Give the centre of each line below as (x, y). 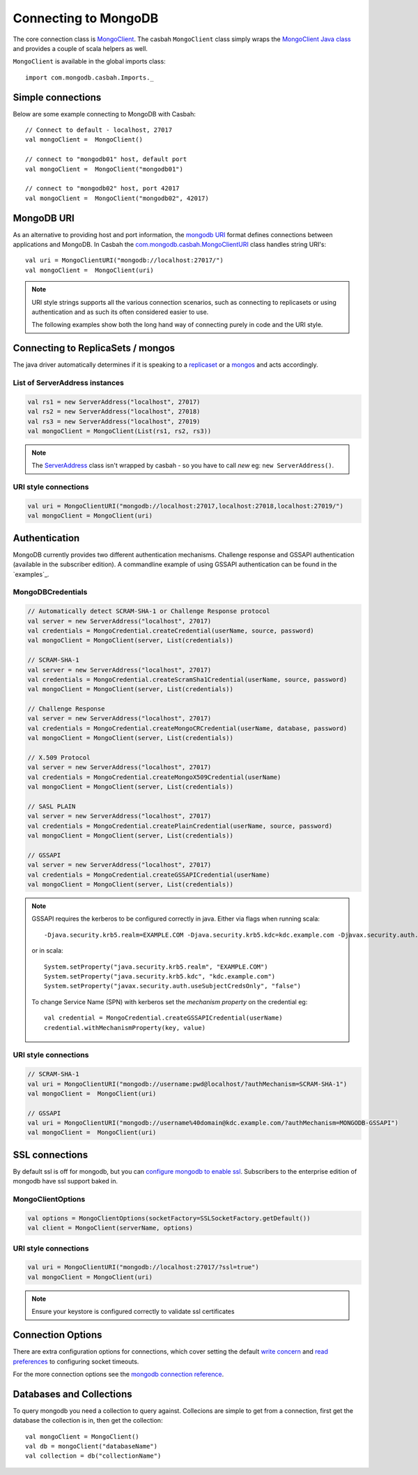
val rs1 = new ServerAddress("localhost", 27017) (114, 402)
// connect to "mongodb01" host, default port (106, 159)
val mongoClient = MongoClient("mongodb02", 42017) (117, 198)
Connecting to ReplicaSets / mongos (94, 348)
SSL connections (51, 1155)
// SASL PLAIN (52, 806)
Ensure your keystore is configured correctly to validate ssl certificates (133, 1312)
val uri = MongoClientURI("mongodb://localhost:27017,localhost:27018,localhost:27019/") (186, 506)
